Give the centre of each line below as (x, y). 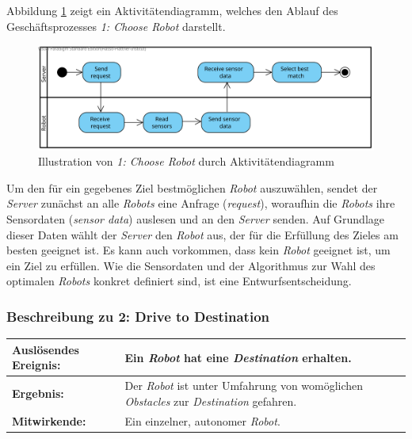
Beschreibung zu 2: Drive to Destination (138, 316)
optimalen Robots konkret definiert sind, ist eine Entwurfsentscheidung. (179, 281)
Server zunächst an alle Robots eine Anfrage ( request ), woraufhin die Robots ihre (201, 203)
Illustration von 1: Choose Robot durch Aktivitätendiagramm (186, 161)
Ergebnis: (38, 393)
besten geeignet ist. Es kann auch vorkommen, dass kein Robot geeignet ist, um (198, 250)
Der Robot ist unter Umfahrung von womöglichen (244, 386)
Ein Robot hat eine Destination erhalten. (238, 357)
